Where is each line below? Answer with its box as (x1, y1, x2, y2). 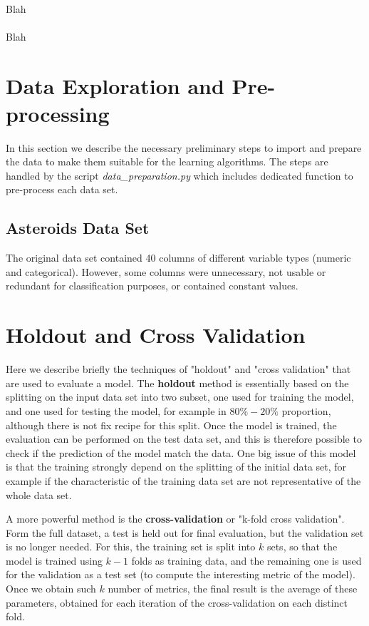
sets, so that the (266, 539, 338, 554)
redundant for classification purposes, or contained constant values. (6, 278, 298, 293)
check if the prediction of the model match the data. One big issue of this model (6, 445, 356, 460)
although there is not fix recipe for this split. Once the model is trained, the (6, 417, 337, 432)
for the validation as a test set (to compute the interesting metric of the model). (6, 567, 355, 582)
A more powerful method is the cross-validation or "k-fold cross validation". (6, 511, 345, 526)
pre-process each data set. (6, 182, 118, 197)
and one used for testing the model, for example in (6, 403, 227, 418)
